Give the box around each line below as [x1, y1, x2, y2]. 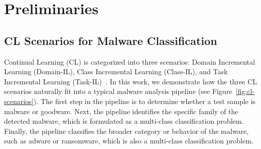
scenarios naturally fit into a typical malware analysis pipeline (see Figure [4, 86, 232, 96]
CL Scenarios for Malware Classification [4, 32, 218, 48]
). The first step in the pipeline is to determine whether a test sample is [33, 95, 256, 106]
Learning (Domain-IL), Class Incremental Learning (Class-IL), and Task [4, 66, 228, 77]
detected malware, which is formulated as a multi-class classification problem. [4, 116, 244, 126]
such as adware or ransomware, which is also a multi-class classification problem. [4, 135, 253, 146]
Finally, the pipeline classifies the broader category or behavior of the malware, [4, 125, 249, 136]
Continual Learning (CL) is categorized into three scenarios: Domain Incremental [4, 56, 255, 67]
